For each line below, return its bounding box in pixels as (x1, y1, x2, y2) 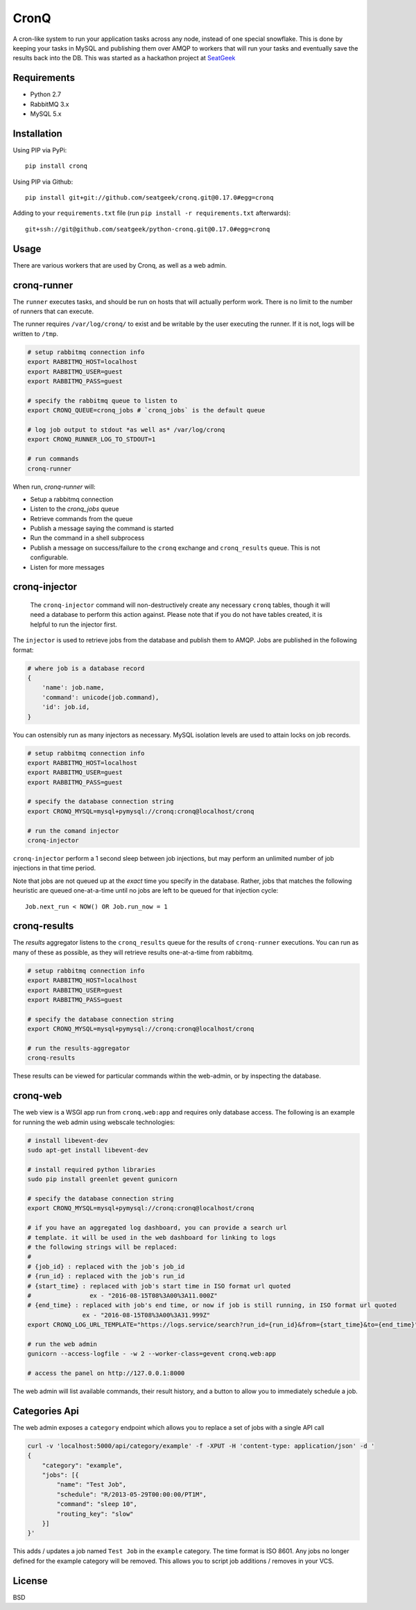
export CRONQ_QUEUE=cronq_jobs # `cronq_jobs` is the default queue (27, 406, 266, 414)
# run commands (27, 455, 79, 463)
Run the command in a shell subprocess (30, 534, 145, 542)
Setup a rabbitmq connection (30, 495, 114, 503)
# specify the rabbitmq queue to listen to (27, 396, 178, 405)
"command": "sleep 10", (56, 1500, 138, 1508)
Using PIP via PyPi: (12, 146, 67, 154)
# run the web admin (27, 1340, 97, 1348)
